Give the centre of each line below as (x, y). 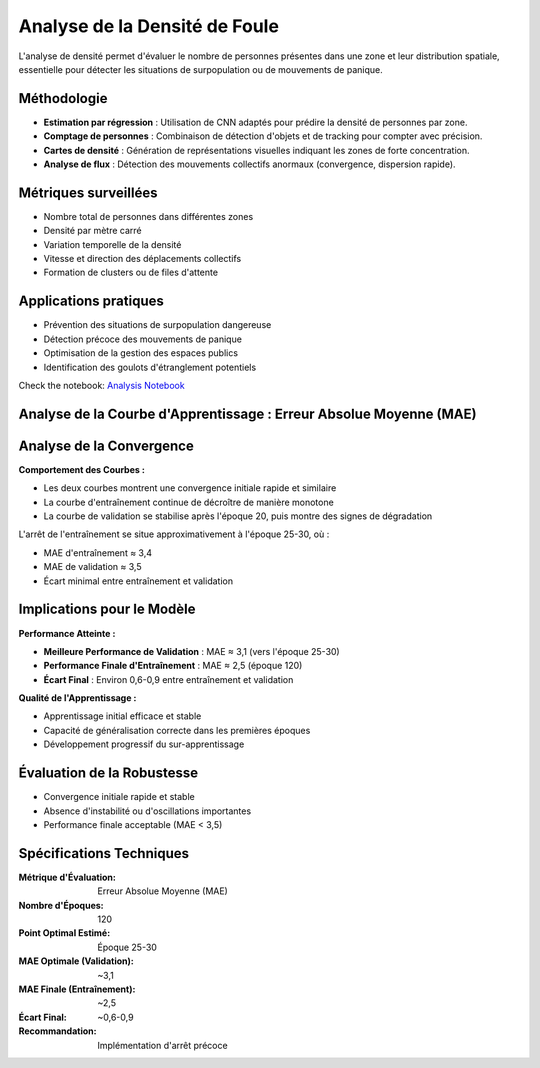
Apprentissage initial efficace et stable (122, 716)
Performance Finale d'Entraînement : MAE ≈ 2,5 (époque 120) (173, 666)
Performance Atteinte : (67, 633)
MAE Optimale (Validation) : (76, 961)
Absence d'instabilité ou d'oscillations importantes (147, 811)
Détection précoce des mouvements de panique (142, 339)
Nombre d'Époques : (61, 905)
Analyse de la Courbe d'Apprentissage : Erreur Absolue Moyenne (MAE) (247, 413)
